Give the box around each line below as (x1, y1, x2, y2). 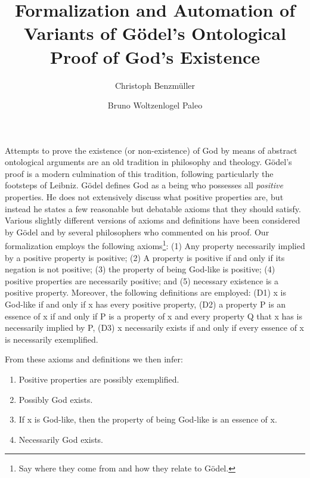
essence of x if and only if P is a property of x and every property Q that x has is (5, 309, 302, 322)
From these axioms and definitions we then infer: (5, 353, 183, 365)
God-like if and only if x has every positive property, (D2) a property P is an (5, 298, 286, 311)
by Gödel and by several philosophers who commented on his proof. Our (5, 225, 269, 238)
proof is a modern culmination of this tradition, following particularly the (5, 167, 274, 179)
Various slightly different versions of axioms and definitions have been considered (5, 214, 300, 226)
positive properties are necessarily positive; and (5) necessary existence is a (5, 274, 278, 287)
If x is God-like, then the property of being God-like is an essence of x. (18, 413, 277, 426)
